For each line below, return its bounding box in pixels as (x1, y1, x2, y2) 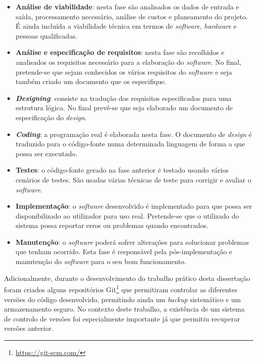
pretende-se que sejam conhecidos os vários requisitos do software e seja (15, 66, 232, 77)
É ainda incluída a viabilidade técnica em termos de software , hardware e (15, 21, 237, 31)
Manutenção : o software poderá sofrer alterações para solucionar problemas (15, 236, 249, 247)
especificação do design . (15, 112, 87, 122)
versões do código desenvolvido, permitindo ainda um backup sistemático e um (4, 294, 241, 304)
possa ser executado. (15, 148, 78, 158)
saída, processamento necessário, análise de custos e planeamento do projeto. (15, 11, 248, 21)
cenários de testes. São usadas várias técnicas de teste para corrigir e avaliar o (15, 174, 252, 184)
